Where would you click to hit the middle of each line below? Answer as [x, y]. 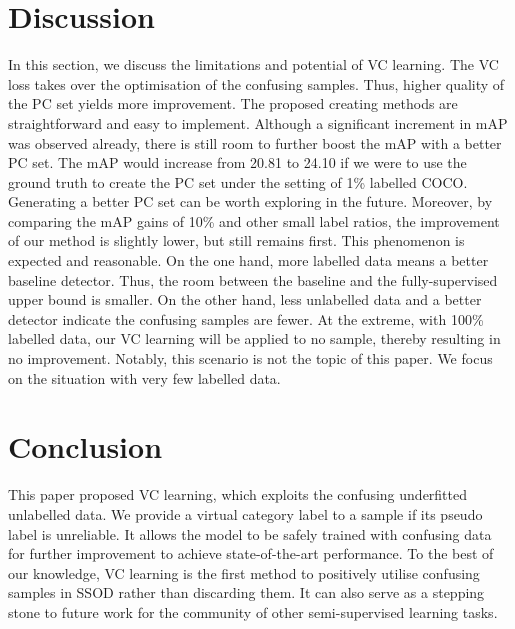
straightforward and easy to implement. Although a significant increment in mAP [258, 122]
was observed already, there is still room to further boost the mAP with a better [255, 142]
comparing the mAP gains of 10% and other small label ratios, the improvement [254, 220]
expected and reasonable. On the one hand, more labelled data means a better [248, 260]
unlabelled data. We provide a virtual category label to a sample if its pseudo [245, 513]
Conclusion [85, 446]
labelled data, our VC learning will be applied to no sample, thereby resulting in [254, 338]
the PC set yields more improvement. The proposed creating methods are [233, 103]
